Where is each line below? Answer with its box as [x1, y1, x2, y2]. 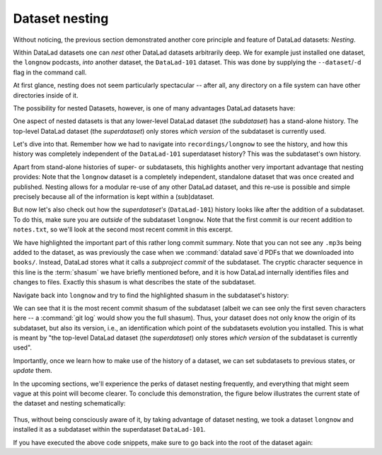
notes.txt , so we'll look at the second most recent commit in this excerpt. [13, 225, 233, 234]
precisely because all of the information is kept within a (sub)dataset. [13, 192, 215, 201]
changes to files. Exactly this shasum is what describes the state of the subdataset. [13, 278, 256, 287]
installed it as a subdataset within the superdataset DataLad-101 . [13, 425, 206, 434]
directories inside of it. [13, 91, 79, 99]
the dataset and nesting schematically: [13, 399, 126, 408]
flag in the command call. [13, 68, 87, 76]
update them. [13, 367, 52, 375]
